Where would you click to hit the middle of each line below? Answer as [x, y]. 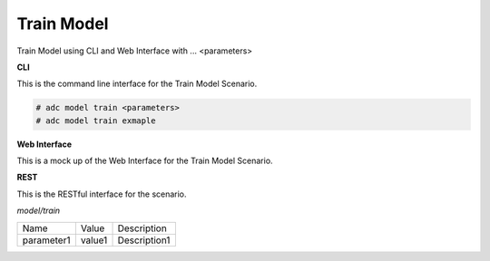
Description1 [144, 240]
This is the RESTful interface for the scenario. [102, 194]
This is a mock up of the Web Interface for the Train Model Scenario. [145, 161]
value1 [94, 240]
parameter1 [46, 240]
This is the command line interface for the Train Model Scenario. [137, 84]
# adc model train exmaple [96, 121]
